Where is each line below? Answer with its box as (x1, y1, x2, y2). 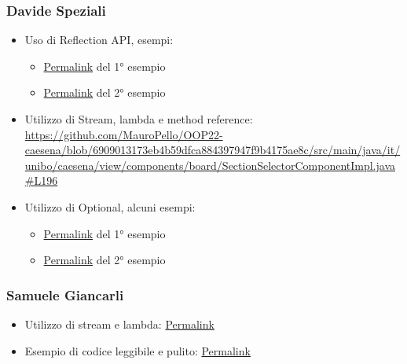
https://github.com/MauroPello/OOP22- (24, 126, 223, 142)
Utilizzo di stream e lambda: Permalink (24, 315, 214, 332)
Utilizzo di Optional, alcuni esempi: (24, 198, 196, 215)
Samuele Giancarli (6, 285, 124, 304)
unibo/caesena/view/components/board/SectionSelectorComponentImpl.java (24, 156, 396, 173)
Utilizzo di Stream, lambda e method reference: (24, 111, 253, 127)
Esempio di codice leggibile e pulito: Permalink (24, 342, 251, 358)
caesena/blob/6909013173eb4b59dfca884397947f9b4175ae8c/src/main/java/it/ (24, 142, 401, 158)
